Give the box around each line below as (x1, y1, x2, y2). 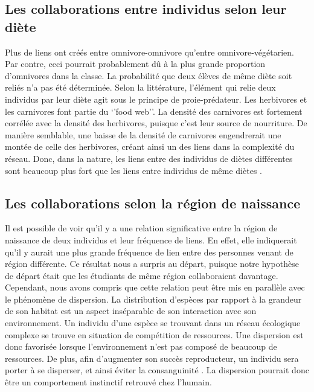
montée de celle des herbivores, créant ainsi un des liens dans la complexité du (5, 140, 295, 153)
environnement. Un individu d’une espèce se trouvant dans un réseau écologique (5, 316, 301, 329)
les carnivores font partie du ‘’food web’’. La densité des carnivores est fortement (5, 104, 303, 117)
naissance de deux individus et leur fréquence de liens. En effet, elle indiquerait (5, 233, 297, 246)
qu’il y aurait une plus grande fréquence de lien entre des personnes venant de (5, 245, 293, 258)
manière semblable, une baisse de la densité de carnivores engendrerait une (5, 128, 281, 141)
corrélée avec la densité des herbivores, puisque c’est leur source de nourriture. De (5, 117, 307, 129)
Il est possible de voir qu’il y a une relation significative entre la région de (5, 222, 278, 234)
